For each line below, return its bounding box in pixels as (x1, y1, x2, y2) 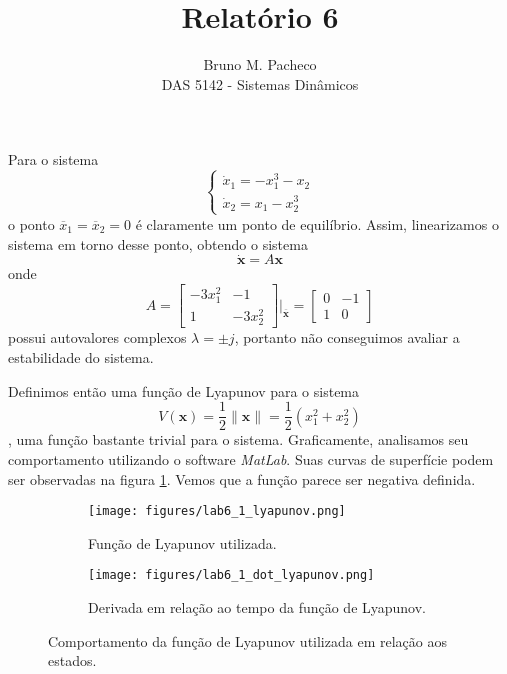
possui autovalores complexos (8, 327, 187, 348)
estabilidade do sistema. (8, 347, 154, 368)
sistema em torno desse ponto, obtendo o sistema (8, 233, 308, 254)
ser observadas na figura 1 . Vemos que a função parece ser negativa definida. (8, 468, 476, 489)
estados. (48, 650, 97, 671)
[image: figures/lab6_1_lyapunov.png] (88, 504, 346, 519)
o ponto (8, 213, 55, 234)
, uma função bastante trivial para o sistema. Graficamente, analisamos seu (8, 429, 469, 450)
